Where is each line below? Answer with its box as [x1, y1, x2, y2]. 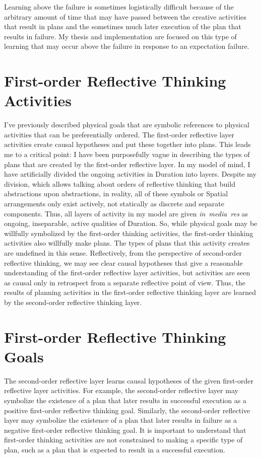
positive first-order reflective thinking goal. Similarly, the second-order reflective [4, 405, 250, 415]
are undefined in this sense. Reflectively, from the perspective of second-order [4, 248, 242, 258]
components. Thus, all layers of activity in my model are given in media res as [4, 208, 248, 218]
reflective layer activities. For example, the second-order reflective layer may [4, 385, 238, 396]
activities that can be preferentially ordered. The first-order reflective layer [4, 129, 235, 139]
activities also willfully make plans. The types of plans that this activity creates [4, 238, 250, 248]
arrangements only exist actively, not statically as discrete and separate [4, 198, 224, 209]
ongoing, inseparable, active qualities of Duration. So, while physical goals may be [4, 218, 257, 228]
